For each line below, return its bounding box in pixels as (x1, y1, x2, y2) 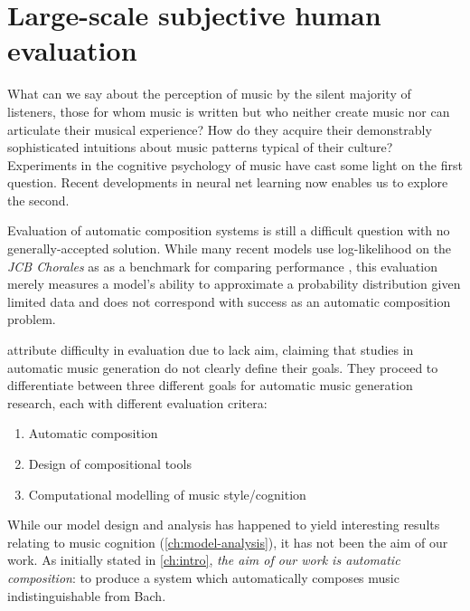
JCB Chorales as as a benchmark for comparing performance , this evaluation (7, 256, 437, 275)
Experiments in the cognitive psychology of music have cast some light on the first (7, 155, 463, 174)
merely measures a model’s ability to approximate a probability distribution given (7, 274, 461, 293)
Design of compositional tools (28, 454, 192, 473)
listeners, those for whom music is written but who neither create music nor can (7, 101, 450, 120)
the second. (7, 190, 70, 209)
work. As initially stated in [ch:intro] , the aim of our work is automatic (7, 550, 400, 569)
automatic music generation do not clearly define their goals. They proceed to (7, 358, 438, 377)
